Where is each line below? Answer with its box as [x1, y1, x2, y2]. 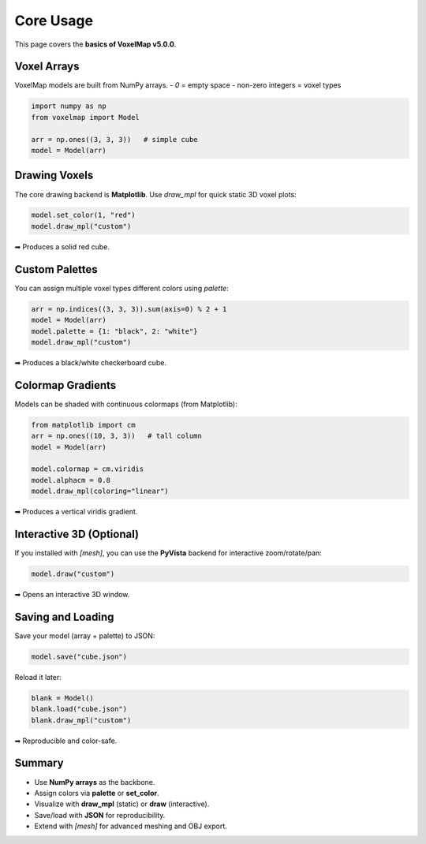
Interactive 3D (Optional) [14, 527, 140, 540]
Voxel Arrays [14, 60, 80, 73]
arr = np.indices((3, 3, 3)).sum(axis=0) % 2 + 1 [31, 304, 227, 313]
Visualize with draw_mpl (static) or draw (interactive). [34, 799, 210, 809]
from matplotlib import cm [31, 420, 136, 429]
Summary [14, 756, 64, 770]
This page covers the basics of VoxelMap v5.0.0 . [14, 39, 177, 49]
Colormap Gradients [14, 379, 117, 392]
